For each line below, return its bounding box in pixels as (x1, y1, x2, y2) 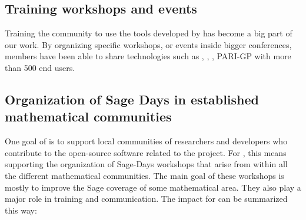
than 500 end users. (5, 61, 75, 73)
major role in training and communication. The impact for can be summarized (5, 192, 288, 205)
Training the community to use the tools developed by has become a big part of (5, 27, 292, 39)
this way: (5, 204, 37, 216)
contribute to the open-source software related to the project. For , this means (5, 146, 287, 158)
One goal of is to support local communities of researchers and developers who (5, 135, 288, 147)
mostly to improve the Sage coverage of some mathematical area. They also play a (5, 181, 301, 193)
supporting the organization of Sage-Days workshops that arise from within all (5, 158, 288, 170)
